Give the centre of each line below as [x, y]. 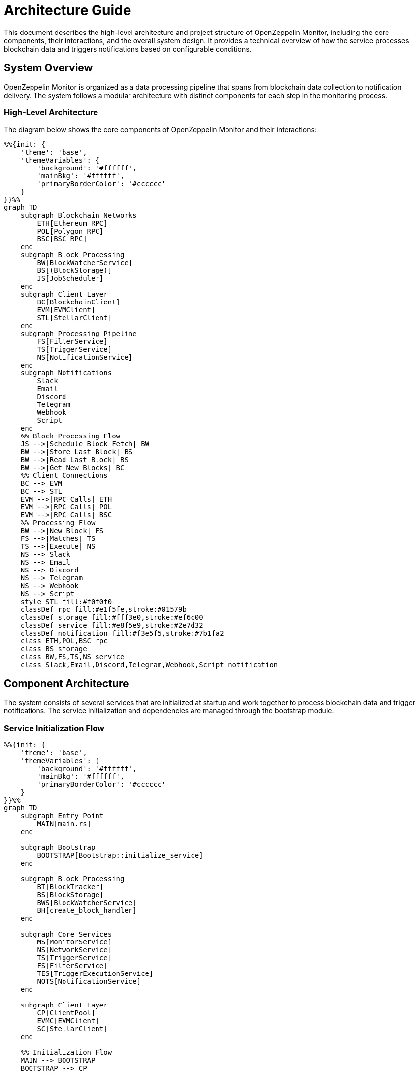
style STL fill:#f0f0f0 [66, 602]
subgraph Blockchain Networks [79, 216]
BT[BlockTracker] [70, 887]
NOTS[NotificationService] [89, 981]
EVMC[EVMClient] [68, 1021]
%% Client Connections [64, 476]
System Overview [48, 68]
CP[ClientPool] [66, 1013]
